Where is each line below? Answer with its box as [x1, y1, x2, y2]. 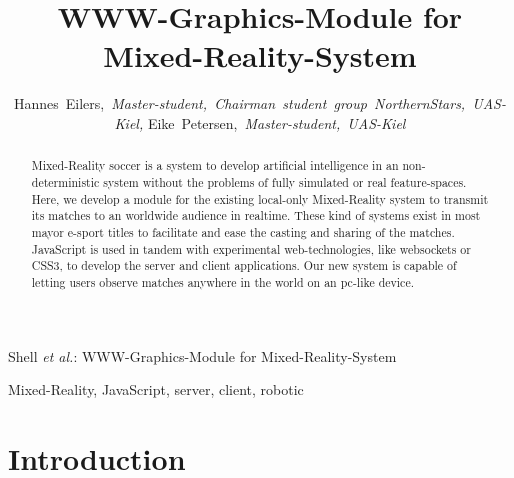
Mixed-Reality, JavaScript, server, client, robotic [8, 379, 304, 400]
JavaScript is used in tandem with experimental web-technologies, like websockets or [31, 240, 471, 257]
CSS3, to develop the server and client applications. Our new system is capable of [31, 257, 457, 274]
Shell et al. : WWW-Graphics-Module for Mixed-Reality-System [8, 345, 397, 366]
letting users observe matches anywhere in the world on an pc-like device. [31, 273, 414, 290]
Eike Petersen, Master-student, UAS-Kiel [147, 112, 406, 133]
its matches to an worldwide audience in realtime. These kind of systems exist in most [31, 207, 481, 224]
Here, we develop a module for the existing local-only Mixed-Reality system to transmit [31, 190, 489, 207]
